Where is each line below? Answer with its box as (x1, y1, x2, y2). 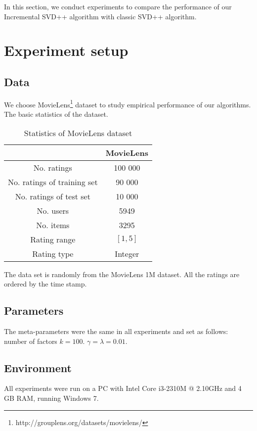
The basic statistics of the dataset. (4, 109, 108, 119)
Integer (115, 247, 139, 259)
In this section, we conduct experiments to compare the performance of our (4, 1, 232, 11)
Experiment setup (4, 40, 128, 60)
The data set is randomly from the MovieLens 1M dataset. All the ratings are (4, 269, 240, 279)
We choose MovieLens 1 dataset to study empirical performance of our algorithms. (4, 97, 251, 109)
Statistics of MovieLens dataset (24, 127, 132, 139)
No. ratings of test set (15, 190, 90, 202)
